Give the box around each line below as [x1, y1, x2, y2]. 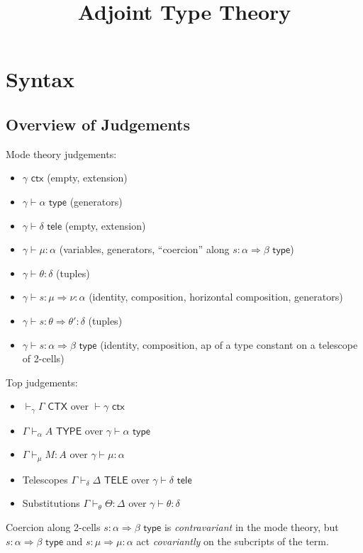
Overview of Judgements [6, 113, 191, 135]
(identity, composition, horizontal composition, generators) [89, 289, 343, 304]
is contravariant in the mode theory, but [164, 519, 339, 534]
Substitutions [22, 496, 80, 510]
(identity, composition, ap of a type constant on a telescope [100, 337, 358, 352]
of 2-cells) [22, 351, 65, 366]
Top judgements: [6, 374, 78, 389]
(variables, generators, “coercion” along [59, 242, 230, 257]
